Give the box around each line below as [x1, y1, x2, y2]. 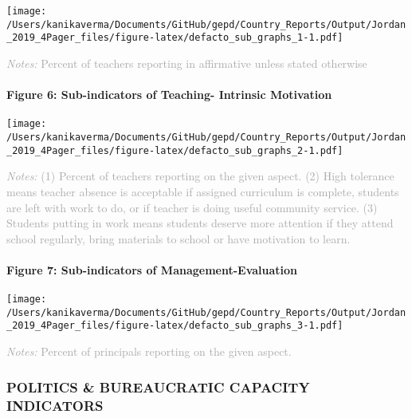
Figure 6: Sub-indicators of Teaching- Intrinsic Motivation [6, 86, 332, 103]
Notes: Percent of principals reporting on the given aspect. [6, 343, 292, 360]
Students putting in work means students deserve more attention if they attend [6, 215, 394, 231]
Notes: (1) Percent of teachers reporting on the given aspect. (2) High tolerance [6, 168, 394, 184]
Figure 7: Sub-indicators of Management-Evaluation [6, 261, 298, 278]
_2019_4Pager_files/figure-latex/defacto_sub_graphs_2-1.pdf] [6, 144, 343, 156]
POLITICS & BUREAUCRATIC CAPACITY [6, 377, 310, 396]
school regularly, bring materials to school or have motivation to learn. [6, 230, 351, 246]
